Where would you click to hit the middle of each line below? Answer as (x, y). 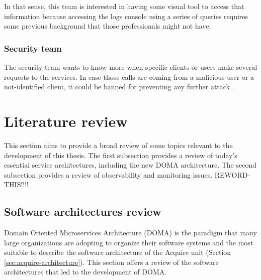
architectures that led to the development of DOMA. (85, 272)
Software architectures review (83, 212)
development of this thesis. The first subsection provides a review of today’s (121, 155)
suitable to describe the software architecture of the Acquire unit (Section (118, 252)
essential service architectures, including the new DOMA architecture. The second (130, 165)
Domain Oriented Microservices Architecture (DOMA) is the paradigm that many (130, 233)
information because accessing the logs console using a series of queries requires (126, 16)
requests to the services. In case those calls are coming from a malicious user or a (129, 77)
